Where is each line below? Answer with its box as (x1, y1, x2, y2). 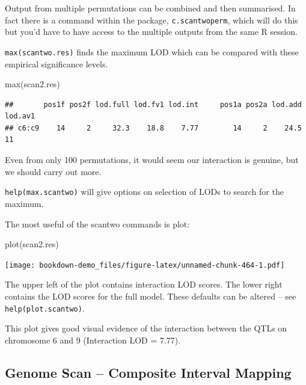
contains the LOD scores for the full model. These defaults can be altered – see (5, 289, 296, 302)
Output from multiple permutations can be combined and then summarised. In (5, 2, 296, 14)
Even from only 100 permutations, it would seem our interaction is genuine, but (5, 153, 299, 166)
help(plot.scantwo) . (5, 301, 85, 314)
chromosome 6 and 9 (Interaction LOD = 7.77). (5, 333, 181, 346)
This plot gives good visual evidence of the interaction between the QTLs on (5, 322, 287, 334)
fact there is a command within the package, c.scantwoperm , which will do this (5, 13, 298, 26)
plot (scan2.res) (5, 238, 59, 250)
